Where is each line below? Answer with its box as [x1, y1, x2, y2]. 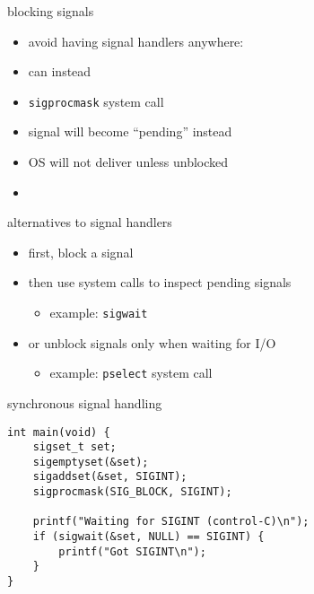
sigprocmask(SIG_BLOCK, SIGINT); [32, 485, 232, 499]
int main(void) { [7, 425, 110, 439]
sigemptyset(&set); [32, 455, 149, 468]
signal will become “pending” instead [28, 122, 232, 141]
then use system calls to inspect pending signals [28, 273, 292, 292]
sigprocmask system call [28, 92, 164, 110]
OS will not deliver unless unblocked [28, 153, 229, 171]
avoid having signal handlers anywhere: [28, 31, 244, 50]
